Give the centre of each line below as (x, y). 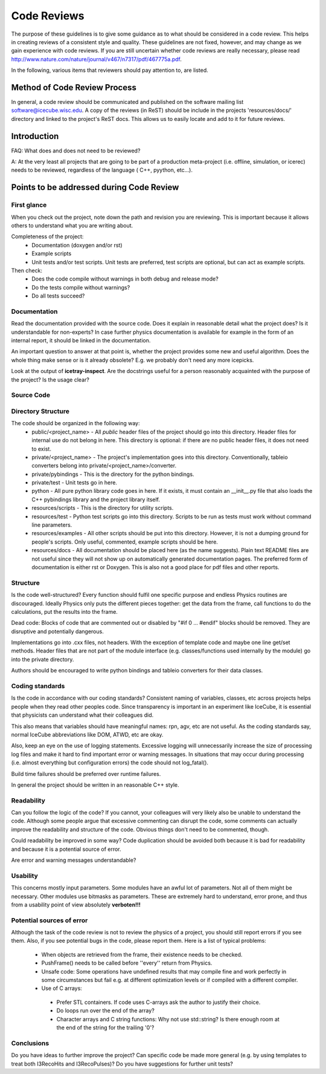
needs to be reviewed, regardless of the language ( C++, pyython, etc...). (102, 170)
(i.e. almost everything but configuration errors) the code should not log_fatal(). (110, 763)
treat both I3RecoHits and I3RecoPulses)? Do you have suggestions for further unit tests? (122, 1064)
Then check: (27, 270)
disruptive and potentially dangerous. (57, 631)
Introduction (35, 136)
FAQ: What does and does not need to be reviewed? (76, 151)
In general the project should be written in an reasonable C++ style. (95, 785)
